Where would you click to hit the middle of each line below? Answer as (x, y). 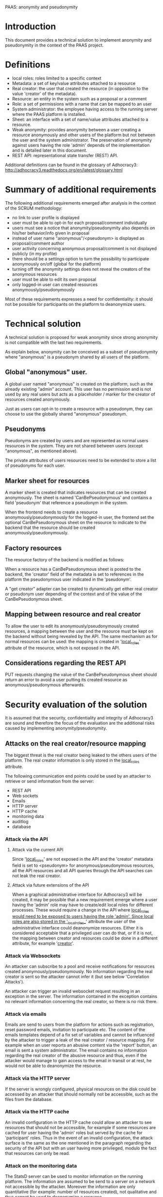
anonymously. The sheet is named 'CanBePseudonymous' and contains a (78, 498)
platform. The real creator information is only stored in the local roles (72, 761)
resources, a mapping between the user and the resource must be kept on (79, 631)
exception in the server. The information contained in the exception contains (81, 996)
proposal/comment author (38, 243)
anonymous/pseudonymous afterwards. (45, 685)
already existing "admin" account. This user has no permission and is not (78, 389)
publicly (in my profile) (34, 254)
